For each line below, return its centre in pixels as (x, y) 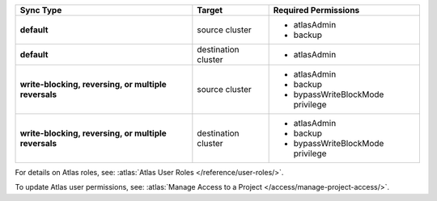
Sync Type (41, 10)
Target (210, 10)
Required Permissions (316, 10)
